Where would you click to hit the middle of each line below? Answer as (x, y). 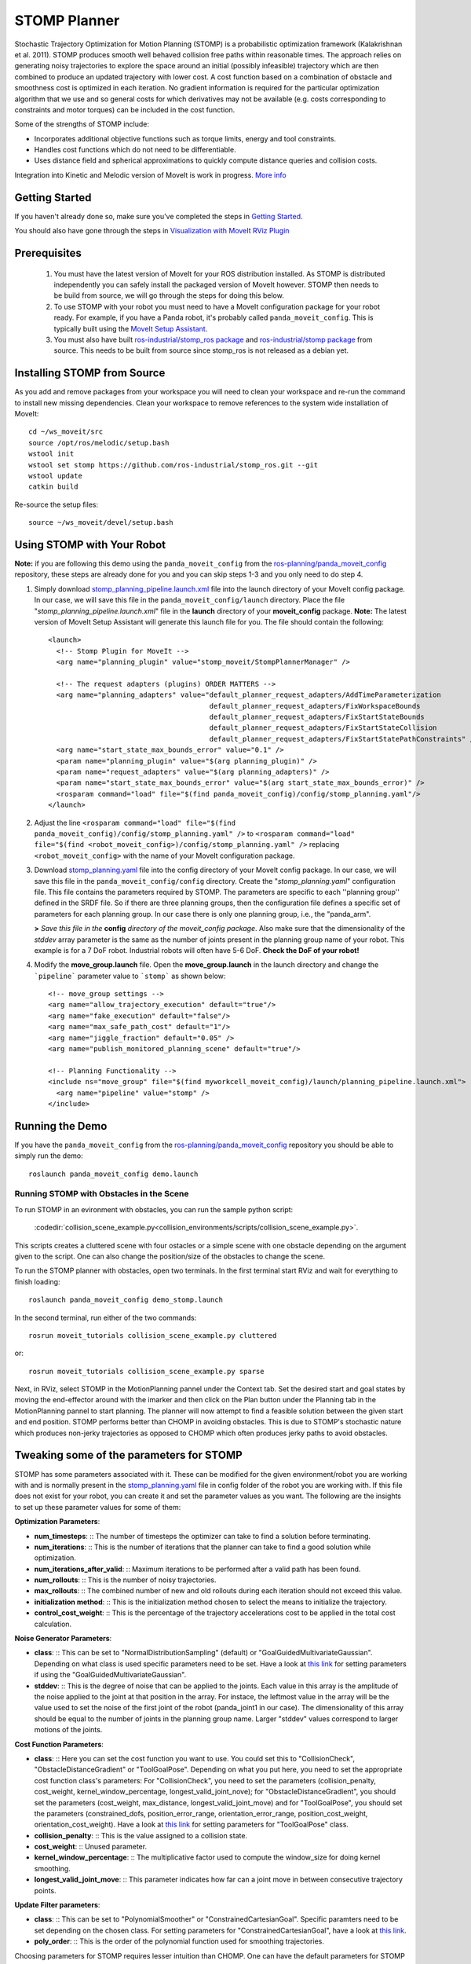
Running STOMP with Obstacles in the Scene (102, 1194)
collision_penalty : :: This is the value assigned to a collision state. (141, 1835)
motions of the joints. (68, 1730)
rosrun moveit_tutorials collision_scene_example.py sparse (146, 1371)
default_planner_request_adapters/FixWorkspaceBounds (315, 706)
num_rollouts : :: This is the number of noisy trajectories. (125, 1580)
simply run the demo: (49, 1156)
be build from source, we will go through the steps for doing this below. (169, 295)
